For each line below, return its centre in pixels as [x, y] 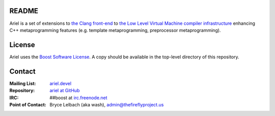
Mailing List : [23, 83]
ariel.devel [60, 83]
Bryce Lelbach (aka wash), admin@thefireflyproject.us [107, 104]
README [24, 11]
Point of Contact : [28, 104]
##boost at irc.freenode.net [78, 98]
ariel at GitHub [65, 91]
